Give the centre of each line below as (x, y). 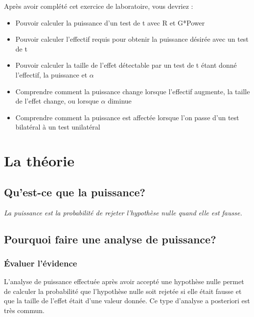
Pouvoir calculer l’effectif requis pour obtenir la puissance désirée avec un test (132, 39)
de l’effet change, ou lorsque (57, 101)
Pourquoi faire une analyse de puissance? (110, 239)
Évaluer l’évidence (41, 263)
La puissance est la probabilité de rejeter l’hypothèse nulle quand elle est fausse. (123, 212)
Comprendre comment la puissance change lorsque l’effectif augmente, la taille (133, 91)
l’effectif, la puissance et (51, 74)
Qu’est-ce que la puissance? (75, 192)
